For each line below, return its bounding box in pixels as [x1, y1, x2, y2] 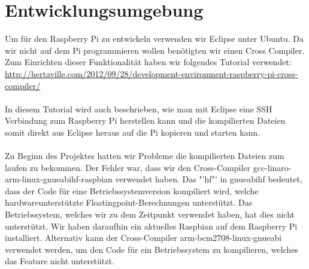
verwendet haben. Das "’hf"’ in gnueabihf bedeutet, [115, 173, 302, 185]
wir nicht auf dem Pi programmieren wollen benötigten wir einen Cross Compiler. [5, 44, 305, 56]
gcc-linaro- [253, 161, 292, 173]
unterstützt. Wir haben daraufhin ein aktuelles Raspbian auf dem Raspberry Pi [5, 219, 298, 232]
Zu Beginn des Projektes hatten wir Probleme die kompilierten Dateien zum [5, 149, 284, 162]
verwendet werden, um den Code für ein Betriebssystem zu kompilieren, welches [5, 243, 298, 255]
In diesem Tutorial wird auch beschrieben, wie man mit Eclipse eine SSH [5, 102, 272, 115]
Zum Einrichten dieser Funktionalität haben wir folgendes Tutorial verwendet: [5, 56, 292, 68]
